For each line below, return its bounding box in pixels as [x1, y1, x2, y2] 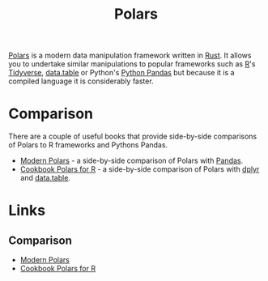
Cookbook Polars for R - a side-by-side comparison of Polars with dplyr [19, 164, 260, 174]
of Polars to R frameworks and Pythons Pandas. [8, 140, 168, 150]
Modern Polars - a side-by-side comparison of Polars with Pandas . [19, 155, 244, 166]
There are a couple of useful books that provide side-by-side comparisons [8, 131, 257, 142]
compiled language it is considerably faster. [8, 76, 154, 86]
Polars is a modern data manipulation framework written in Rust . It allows [8, 50, 252, 61]
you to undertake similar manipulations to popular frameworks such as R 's [8, 59, 256, 69]
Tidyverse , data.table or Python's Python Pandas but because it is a [8, 68, 235, 78]
